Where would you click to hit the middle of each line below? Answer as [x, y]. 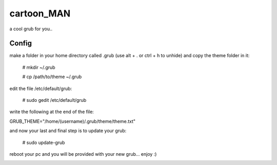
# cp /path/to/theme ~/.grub [52, 77]
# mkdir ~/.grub [39, 67]
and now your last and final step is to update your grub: [68, 131]
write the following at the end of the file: [52, 112]
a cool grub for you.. [31, 29]
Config [21, 43]
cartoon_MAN [40, 13]
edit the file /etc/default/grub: [41, 88]
